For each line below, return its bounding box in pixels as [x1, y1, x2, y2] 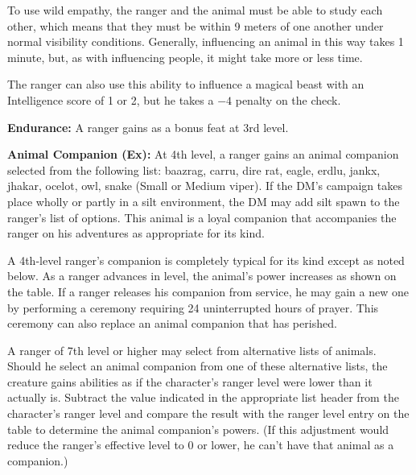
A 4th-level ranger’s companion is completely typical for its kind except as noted [7, 251, 405, 268]
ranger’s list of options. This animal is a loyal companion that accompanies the [7, 209, 397, 225]
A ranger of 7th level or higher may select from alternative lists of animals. [7, 341, 377, 358]
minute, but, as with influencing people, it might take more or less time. [7, 48, 363, 65]
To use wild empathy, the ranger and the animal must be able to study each [7, 2, 383, 18]
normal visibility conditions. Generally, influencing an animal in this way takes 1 [7, 33, 404, 50]
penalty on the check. [235, 91, 341, 108]
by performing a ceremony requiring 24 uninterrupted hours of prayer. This [7, 299, 379, 316]
